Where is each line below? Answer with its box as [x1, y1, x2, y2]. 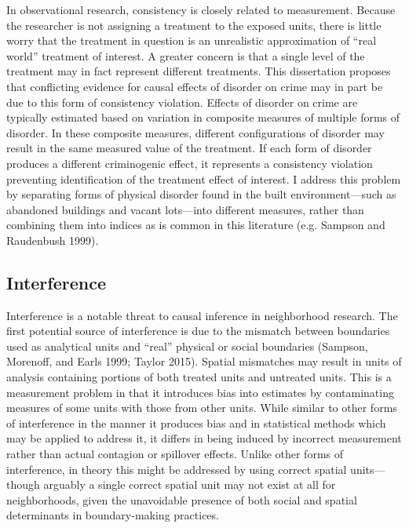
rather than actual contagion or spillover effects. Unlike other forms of [6, 446, 344, 462]
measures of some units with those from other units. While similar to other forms [6, 399, 397, 416]
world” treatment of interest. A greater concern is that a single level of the [6, 47, 365, 64]
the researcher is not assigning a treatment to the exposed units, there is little [6, 16, 382, 33]
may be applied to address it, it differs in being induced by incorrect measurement [6, 430, 402, 446]
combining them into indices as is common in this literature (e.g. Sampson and [6, 217, 385, 233]
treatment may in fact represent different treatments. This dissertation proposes [6, 63, 391, 79]
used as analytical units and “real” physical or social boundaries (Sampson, [6, 337, 368, 354]
